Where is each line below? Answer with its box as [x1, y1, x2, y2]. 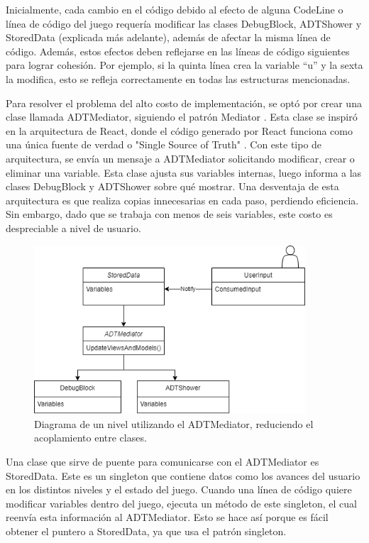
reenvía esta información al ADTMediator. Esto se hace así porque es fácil [6, 510, 329, 525]
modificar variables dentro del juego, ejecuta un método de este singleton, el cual [6, 495, 357, 510]
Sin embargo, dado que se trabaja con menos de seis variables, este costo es [6, 207, 333, 221]
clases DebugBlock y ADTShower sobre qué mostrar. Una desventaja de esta [6, 179, 339, 194]
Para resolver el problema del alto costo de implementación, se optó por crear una [6, 95, 362, 110]
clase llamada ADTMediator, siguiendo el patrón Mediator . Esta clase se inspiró [6, 109, 358, 124]
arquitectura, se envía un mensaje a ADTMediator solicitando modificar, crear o [6, 150, 355, 165]
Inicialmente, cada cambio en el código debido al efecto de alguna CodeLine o [6, 2, 343, 16]
